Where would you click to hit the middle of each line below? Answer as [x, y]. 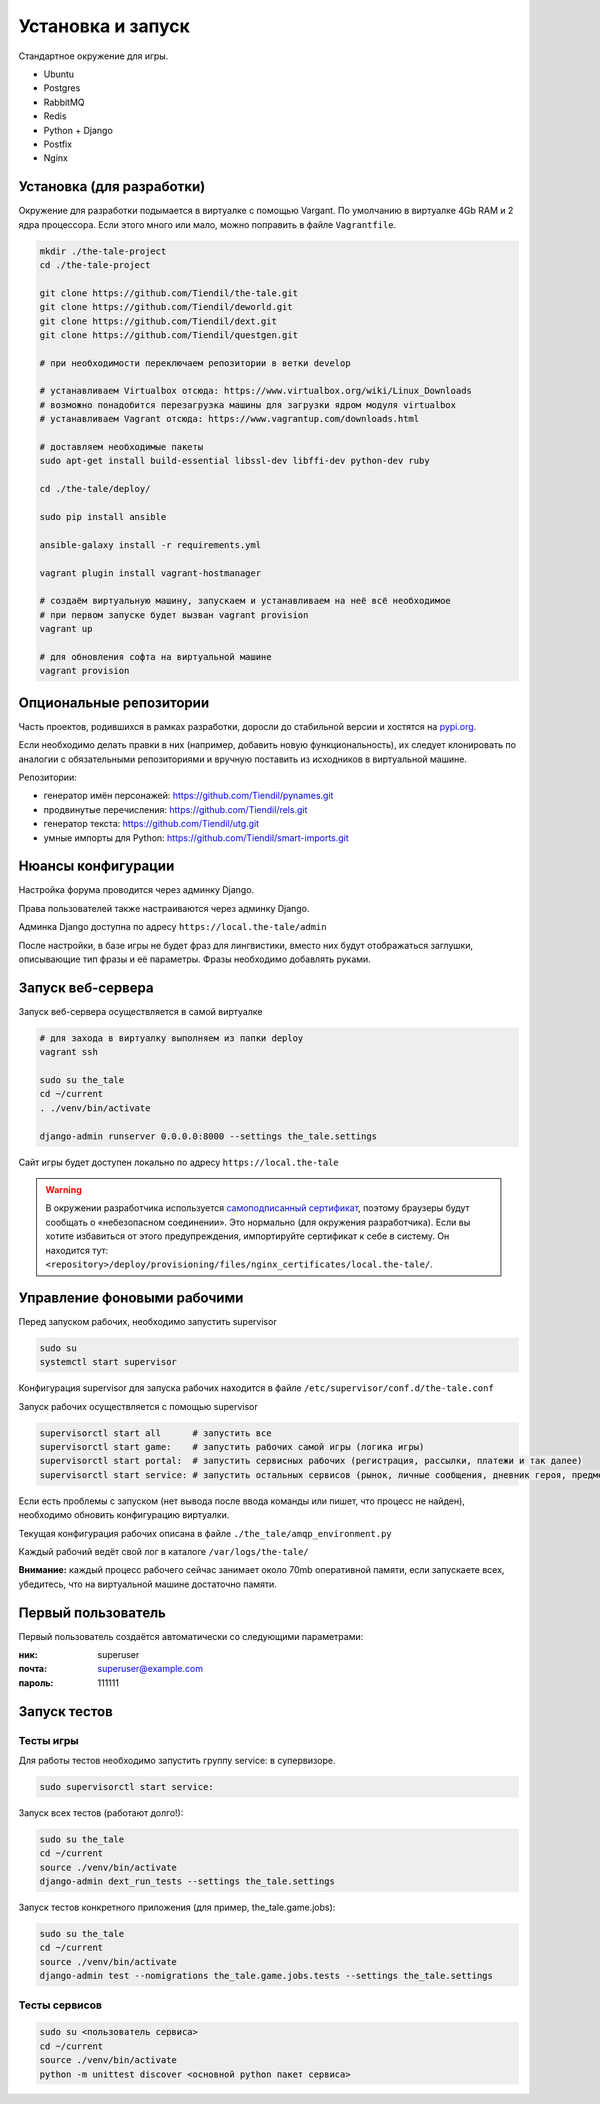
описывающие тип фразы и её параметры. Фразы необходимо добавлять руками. [195, 959]
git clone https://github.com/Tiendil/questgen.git [169, 334]
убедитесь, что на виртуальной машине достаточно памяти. [147, 1584]
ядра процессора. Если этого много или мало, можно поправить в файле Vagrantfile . [207, 224]
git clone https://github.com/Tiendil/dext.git [158, 321]
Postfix [58, 144]
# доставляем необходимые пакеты [121, 447]
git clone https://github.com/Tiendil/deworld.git [166, 307]
